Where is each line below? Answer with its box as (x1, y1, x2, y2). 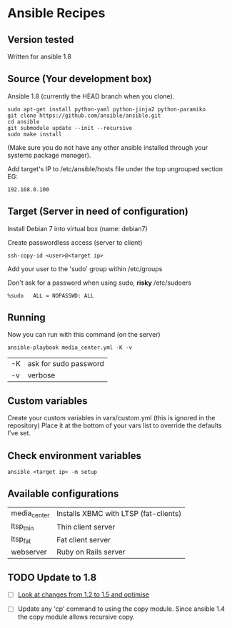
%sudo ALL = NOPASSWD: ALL (7, 292, 94, 299)
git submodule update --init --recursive (7, 124, 133, 131)
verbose (27, 370, 56, 380)
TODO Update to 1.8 (7, 571, 97, 583)
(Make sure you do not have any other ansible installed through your (7, 143, 208, 151)
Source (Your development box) (7, 73, 152, 85)
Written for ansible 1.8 (7, 52, 71, 61)
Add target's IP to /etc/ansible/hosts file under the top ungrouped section (7, 164, 223, 173)
